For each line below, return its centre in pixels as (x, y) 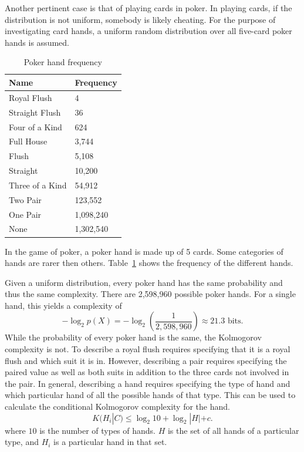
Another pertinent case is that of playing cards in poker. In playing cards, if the (148, 8)
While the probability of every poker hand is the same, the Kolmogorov (133, 337)
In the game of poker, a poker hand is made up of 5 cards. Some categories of (144, 251)
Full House (28, 141)
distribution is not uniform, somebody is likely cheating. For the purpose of (140, 19)
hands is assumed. (37, 42)
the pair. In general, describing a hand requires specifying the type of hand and (148, 383)
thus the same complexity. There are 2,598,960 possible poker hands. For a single (150, 294)
